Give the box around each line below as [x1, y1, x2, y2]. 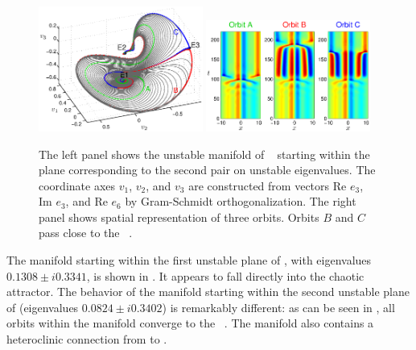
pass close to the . [39, 224, 133, 241]
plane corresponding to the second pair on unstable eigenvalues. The [39, 161, 376, 178]
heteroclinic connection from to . [6, 331, 167, 348]
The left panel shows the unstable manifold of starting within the [39, 145, 370, 162]
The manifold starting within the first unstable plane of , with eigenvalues [6, 252, 372, 269]
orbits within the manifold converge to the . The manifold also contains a [6, 315, 374, 331]
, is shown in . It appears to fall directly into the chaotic [86, 267, 365, 284]
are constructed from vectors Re [188, 177, 347, 194]
